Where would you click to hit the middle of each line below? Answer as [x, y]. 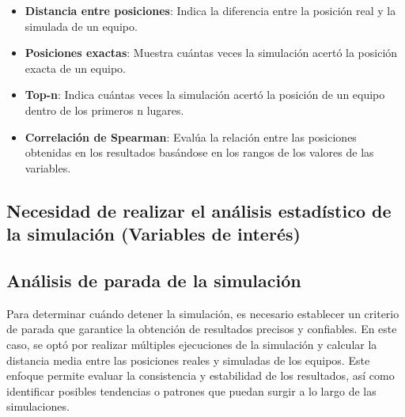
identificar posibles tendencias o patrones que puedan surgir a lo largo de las [191, 390]
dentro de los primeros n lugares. [104, 110]
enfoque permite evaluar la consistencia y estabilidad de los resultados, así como [201, 375]
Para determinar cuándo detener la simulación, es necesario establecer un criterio [203, 313]
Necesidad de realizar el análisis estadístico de [199, 210]
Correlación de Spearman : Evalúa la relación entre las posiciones [191, 136]
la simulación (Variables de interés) [153, 234]
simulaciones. [38, 406]
